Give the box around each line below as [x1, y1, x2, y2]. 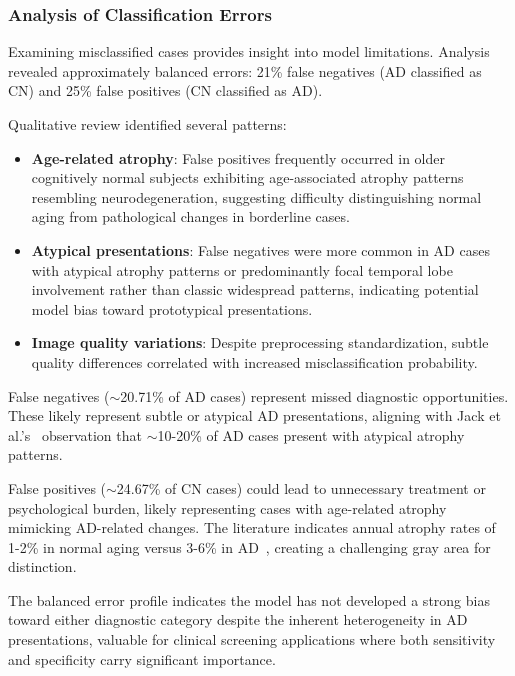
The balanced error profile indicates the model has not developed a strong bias [8, 589, 490, 610]
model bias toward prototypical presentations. [31, 298, 313, 319]
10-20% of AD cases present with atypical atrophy [157, 424, 465, 445]
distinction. [8, 556, 77, 577]
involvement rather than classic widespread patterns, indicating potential [31, 279, 479, 300]
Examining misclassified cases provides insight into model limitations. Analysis [8, 41, 490, 62]
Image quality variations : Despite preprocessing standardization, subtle [31, 332, 489, 353]
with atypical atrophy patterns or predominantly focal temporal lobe [31, 259, 453, 280]
